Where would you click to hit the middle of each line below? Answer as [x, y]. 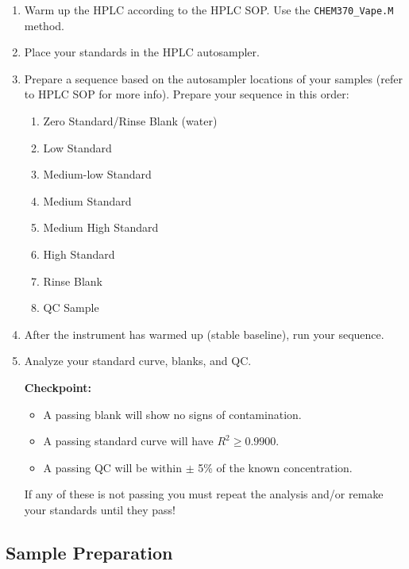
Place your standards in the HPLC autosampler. [142, 52]
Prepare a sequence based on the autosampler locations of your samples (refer [213, 78]
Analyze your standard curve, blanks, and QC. [138, 361]
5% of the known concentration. [275, 467]
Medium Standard [87, 200]
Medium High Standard [101, 227]
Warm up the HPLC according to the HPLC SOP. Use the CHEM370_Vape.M [209, 10]
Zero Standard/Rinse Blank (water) [130, 121]
